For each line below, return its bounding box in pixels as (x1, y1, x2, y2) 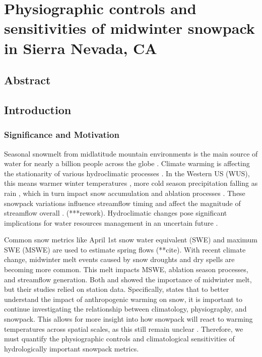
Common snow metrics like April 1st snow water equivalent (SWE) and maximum (4, 234, 258, 245)
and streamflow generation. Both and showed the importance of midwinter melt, (4, 274, 252, 284)
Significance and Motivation (4, 128, 119, 141)
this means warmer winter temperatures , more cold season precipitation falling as (4, 178, 258, 188)
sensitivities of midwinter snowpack (4, 18, 255, 38)
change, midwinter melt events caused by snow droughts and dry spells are (4, 254, 235, 265)
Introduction (4, 101, 72, 117)
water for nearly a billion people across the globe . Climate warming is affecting (4, 158, 250, 169)
